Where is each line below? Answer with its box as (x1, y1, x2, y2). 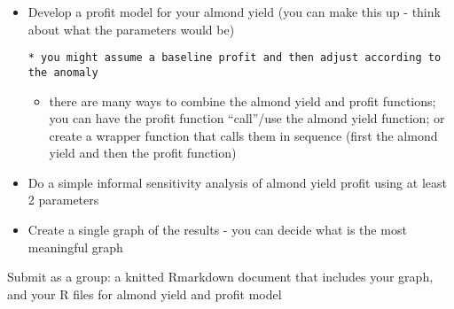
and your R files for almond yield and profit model (7, 284, 282, 303)
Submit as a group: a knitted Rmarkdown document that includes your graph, (7, 267, 434, 286)
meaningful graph (27, 237, 123, 256)
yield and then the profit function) (49, 143, 237, 162)
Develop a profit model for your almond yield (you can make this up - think (27, 3, 441, 20)
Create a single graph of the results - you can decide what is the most (27, 220, 407, 239)
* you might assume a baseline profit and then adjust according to (27, 51, 442, 65)
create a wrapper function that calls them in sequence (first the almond (49, 126, 438, 144)
